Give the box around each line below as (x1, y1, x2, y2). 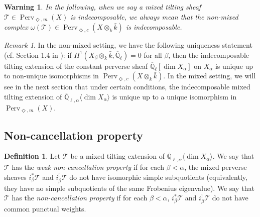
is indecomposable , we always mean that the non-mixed (70, 11, 238, 22)
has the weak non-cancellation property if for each (12, 162, 164, 172)
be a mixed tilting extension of (70, 151, 165, 161)
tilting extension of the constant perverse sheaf (4, 60, 148, 71)
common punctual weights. (4, 203, 86, 213)
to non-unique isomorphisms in (4, 70, 99, 81)
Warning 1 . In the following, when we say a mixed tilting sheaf (4, 2, 201, 12)
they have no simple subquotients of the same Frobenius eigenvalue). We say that (4, 182, 254, 193)
